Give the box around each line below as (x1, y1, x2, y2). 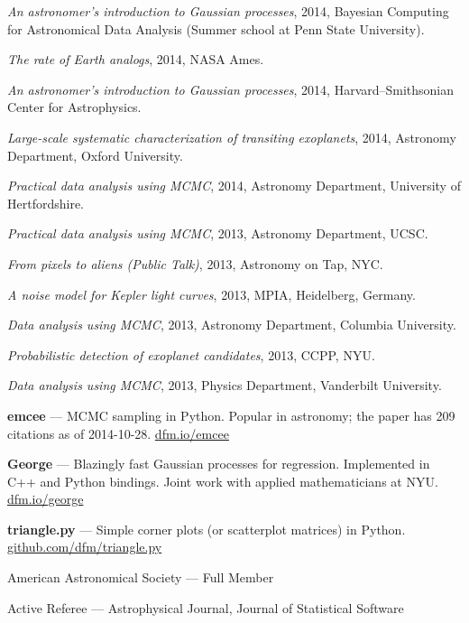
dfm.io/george (7, 489, 84, 508)
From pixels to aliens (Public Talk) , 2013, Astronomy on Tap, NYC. (7, 254, 383, 273)
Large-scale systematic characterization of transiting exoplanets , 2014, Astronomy (7, 127, 456, 146)
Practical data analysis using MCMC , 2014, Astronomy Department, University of (7, 176, 461, 195)
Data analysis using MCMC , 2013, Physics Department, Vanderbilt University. (7, 376, 442, 395)
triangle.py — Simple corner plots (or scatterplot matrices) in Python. (7, 519, 406, 538)
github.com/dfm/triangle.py (7, 537, 162, 556)
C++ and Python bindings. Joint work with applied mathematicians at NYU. (7, 471, 438, 490)
